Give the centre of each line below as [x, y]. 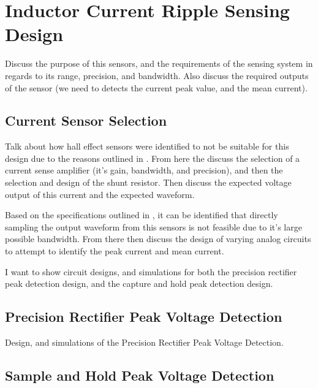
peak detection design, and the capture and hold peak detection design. [139, 283]
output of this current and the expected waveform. [100, 194]
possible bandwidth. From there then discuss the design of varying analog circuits [158, 239]
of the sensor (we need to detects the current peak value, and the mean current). [156, 87]
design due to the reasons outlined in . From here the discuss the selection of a [153, 158]
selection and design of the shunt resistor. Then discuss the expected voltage [148, 182]
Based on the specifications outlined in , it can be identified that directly [142, 215]
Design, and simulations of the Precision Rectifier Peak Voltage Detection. [144, 342]
